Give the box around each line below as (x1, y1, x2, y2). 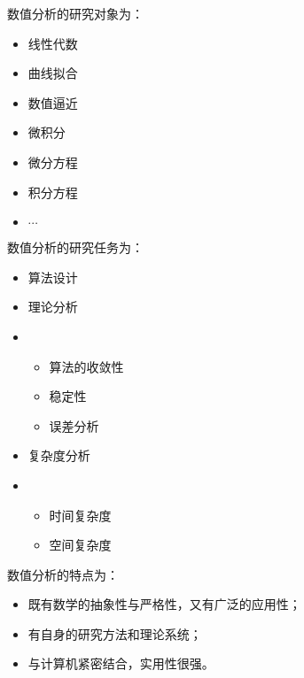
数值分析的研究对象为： (7, 4, 144, 22)
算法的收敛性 (49, 357, 124, 375)
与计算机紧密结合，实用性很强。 (27, 654, 214, 673)
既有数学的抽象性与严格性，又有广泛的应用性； (27, 595, 301, 613)
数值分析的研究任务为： (7, 238, 144, 257)
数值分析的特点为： (7, 565, 119, 583)
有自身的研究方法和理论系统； (27, 624, 202, 643)
